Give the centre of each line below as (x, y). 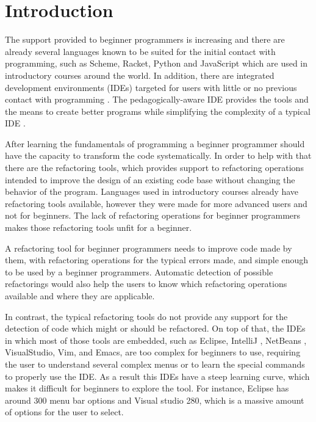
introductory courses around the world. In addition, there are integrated (140, 75)
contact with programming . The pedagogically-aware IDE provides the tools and (157, 99)
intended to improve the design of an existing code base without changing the (150, 179)
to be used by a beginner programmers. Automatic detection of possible (139, 271)
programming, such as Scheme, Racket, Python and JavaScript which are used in (156, 63)
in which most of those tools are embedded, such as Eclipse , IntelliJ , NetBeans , (156, 340)
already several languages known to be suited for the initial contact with (140, 51)
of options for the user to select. (64, 412)
